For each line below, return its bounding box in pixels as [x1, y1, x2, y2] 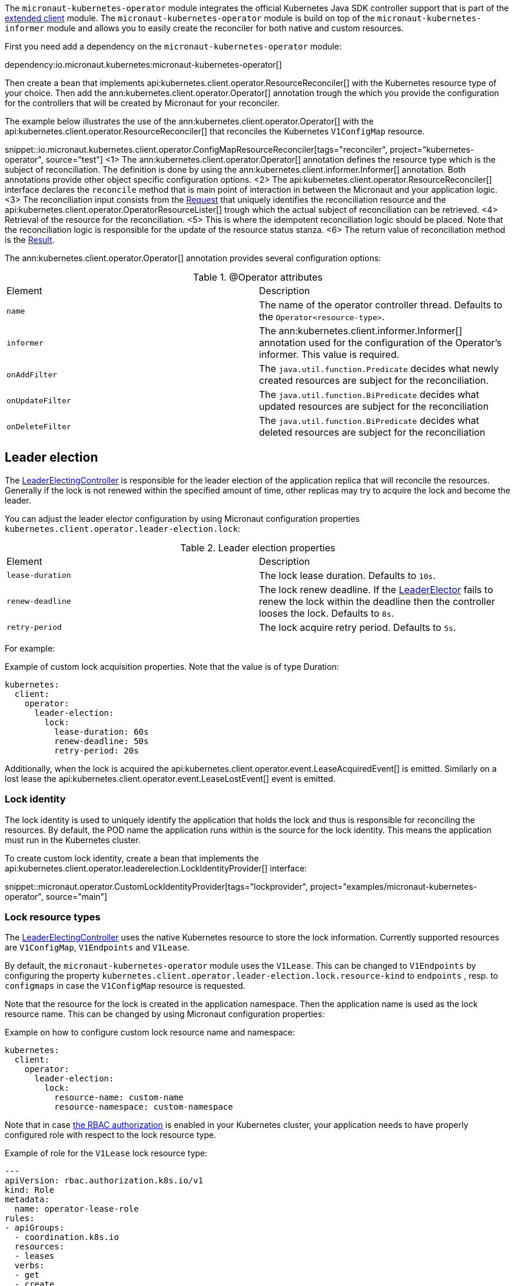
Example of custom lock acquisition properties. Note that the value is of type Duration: [5, 661, 339, 672]
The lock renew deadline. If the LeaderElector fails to [259, 583, 493, 596]
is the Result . [5, 235, 55, 245]
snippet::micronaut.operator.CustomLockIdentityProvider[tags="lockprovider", [5, 881, 308, 892]
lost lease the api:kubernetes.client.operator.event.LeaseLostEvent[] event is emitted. [5, 773, 335, 784]
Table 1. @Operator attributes [193, 271, 323, 283]
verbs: [14, 1261, 45, 1271]
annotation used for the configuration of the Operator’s [259, 337, 502, 348]
